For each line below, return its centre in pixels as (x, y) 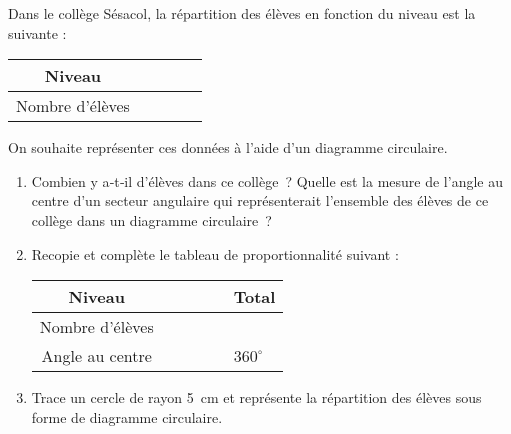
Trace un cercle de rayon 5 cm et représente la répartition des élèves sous (256, 397)
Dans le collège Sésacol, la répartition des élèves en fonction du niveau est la (242, 13)
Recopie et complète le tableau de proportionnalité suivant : (215, 253)
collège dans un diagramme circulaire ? (151, 219)
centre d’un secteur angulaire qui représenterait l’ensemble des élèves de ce (260, 200)
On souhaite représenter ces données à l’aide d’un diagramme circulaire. (228, 147)
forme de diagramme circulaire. (127, 416)
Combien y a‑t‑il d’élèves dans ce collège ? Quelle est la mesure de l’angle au (267, 180)
